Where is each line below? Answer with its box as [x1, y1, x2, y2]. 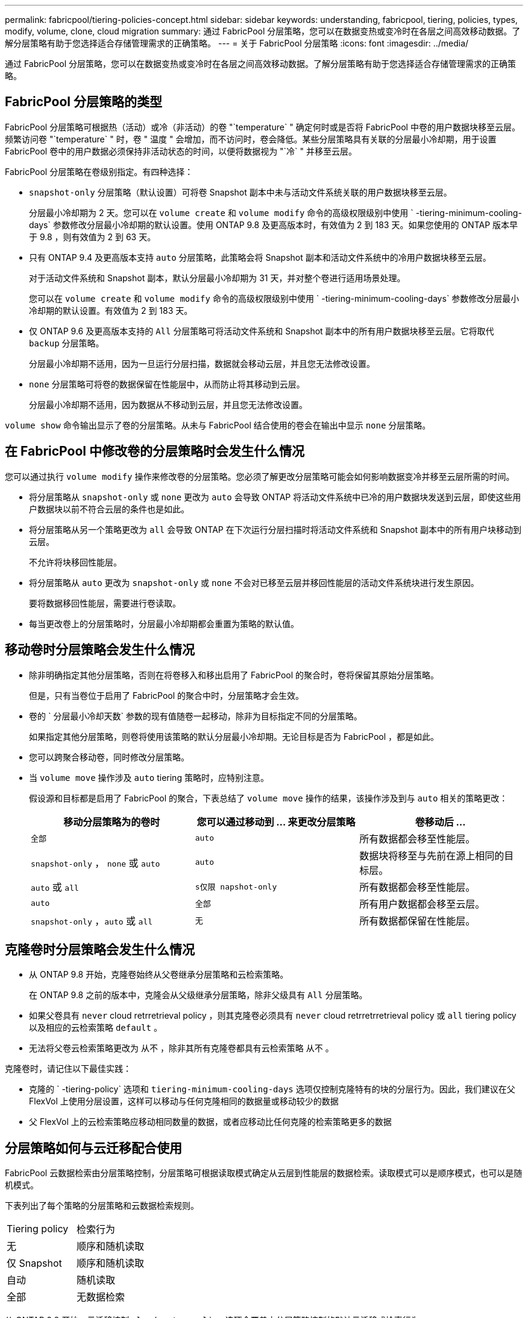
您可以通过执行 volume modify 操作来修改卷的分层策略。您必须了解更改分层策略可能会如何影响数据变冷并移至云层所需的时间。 [5, 471, 515, 482]
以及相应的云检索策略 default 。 [29, 1022, 162, 1033]
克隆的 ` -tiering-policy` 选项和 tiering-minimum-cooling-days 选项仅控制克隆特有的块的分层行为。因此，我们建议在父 [29, 1084, 515, 1095]
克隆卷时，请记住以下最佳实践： [5, 1063, 131, 1074]
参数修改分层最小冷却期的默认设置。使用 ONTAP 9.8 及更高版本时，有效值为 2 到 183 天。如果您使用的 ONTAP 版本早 [52, 219, 518, 230]
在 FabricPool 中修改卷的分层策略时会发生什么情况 [5, 444, 304, 459]
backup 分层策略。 [29, 337, 104, 348]
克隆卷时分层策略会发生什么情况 [5, 941, 195, 957]
